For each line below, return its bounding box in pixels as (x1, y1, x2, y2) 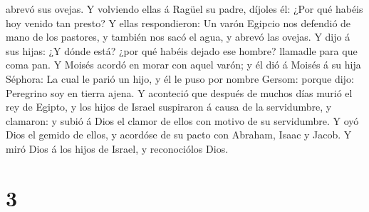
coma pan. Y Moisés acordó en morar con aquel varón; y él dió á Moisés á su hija (6, 57, 361, 72)
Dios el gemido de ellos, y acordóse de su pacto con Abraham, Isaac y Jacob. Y (6, 127, 352, 142)
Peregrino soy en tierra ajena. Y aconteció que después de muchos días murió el (6, 85, 353, 100)
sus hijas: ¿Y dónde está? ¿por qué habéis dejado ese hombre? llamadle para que (6, 43, 358, 58)
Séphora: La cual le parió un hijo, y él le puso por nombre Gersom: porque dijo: (6, 71, 354, 86)
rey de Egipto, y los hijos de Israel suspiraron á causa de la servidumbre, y (6, 99, 332, 114)
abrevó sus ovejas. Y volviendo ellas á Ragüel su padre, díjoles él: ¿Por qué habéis (6, 1, 363, 16)
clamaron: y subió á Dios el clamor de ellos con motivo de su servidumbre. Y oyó (6, 113, 359, 128)
